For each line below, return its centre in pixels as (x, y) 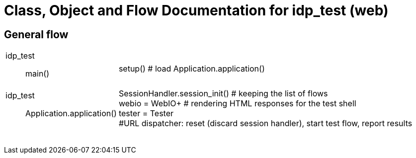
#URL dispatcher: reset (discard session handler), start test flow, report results (265, 123)
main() (37, 74)
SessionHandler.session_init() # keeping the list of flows (223, 94)
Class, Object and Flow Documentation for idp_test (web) (196, 10)
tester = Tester (146, 114)
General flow (36, 34)
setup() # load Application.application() (192, 69)
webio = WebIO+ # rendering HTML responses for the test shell (237, 104)
